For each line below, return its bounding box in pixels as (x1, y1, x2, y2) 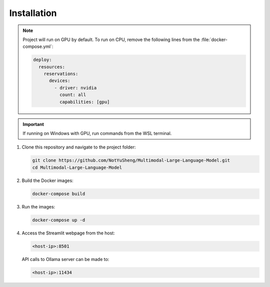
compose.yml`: (22, 43, 53, 49)
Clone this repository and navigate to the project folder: (21, 144, 136, 150)
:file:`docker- (200, 36, 227, 42)
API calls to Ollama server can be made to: (21, 256, 109, 262)
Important (22, 121, 44, 127)
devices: (49, 78, 70, 83)
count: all (59, 92, 86, 97)
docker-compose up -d (32, 217, 85, 222)
